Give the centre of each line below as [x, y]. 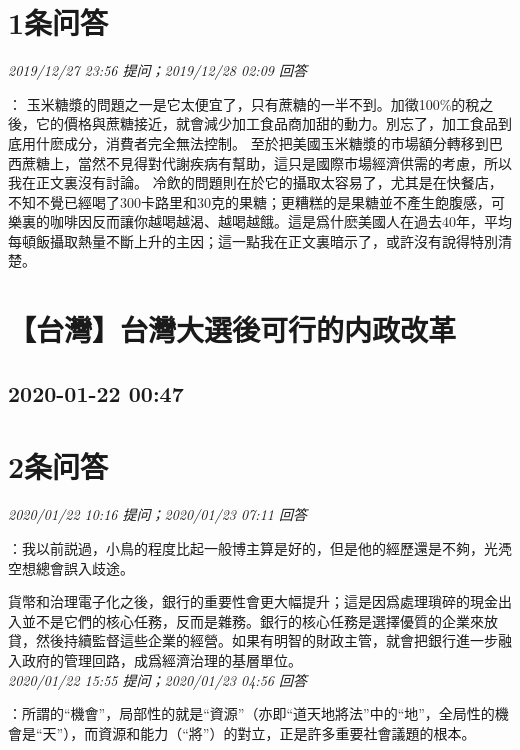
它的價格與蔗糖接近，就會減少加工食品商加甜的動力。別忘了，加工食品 [266, 123]
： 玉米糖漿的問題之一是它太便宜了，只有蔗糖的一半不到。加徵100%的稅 [244, 103]
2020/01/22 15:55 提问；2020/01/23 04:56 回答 [157, 679]
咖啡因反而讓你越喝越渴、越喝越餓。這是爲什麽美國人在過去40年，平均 [280, 221]
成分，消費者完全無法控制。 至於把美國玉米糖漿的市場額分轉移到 [276, 142]
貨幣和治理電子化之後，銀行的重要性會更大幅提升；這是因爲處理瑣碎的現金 [253, 601]
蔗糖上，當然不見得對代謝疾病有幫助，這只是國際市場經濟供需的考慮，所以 [266, 162]
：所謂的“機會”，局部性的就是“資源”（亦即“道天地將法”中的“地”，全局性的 [251, 713]
